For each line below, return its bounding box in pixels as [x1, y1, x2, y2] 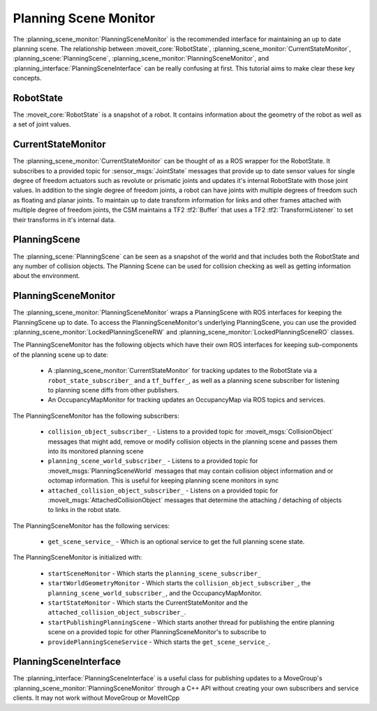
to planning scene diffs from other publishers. [47, 386, 179, 394]
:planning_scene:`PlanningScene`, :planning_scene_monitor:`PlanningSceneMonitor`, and [13, 54, 269, 63]
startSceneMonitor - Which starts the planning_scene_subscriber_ [47, 569, 262, 578]
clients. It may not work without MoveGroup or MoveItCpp [13, 694, 180, 702]
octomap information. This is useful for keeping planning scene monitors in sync [47, 476, 279, 485]
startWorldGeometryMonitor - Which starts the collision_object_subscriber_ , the [47, 579, 311, 587]
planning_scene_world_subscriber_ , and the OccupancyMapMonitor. [47, 589, 262, 597]
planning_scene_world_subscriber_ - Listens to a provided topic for [47, 457, 258, 465]
